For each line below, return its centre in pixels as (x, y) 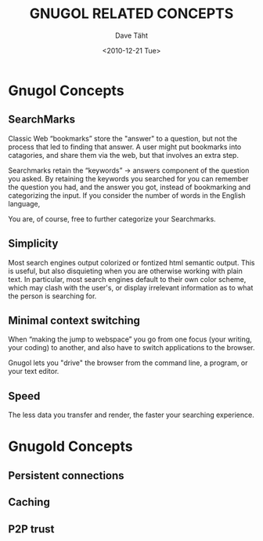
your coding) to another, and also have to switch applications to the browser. (132, 348)
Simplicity (33, 244)
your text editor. (34, 371)
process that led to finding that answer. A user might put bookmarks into (125, 147)
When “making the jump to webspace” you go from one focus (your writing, (130, 339)
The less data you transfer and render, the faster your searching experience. (131, 415)
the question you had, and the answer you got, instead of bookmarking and (130, 187)
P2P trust (31, 529)
